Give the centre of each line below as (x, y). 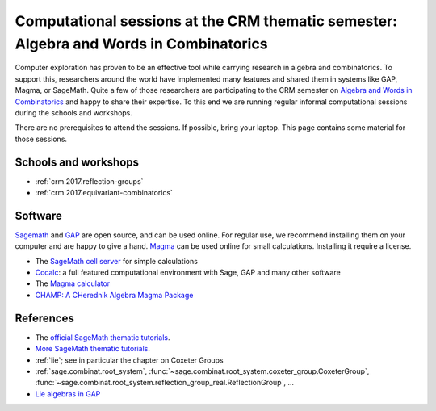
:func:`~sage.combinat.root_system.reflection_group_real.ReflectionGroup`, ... (165, 383)
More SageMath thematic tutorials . (93, 349)
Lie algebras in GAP (68, 394)
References (44, 318)
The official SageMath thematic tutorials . (103, 337)
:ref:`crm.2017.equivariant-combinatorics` (104, 192)
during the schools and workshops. (74, 112)
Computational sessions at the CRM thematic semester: (206, 21)
